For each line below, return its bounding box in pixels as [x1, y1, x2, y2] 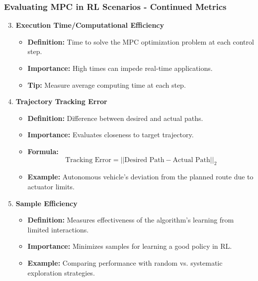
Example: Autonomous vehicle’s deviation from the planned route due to [27, 171, 254, 182]
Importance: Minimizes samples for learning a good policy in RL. [27, 241, 232, 251]
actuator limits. [27, 181, 75, 191]
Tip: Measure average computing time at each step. [27, 79, 186, 90]
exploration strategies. [27, 267, 95, 278]
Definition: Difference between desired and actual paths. [27, 112, 203, 123]
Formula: [27, 146, 59, 156]
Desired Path [124, 156, 165, 164]
